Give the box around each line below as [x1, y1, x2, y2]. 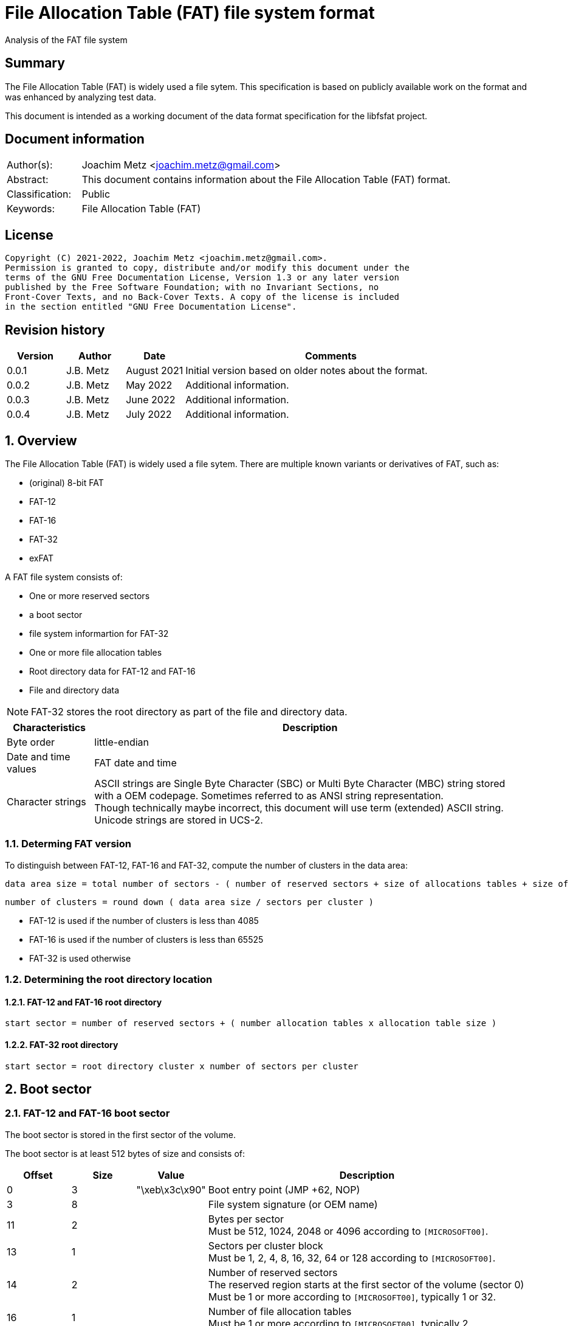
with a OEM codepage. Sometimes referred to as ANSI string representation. [94, 789, 444, 802]
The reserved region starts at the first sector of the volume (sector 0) [208, 1278, 524, 1291]
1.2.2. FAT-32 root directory [5, 1039, 118, 1050]
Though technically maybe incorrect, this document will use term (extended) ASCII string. [94, 801, 504, 814]
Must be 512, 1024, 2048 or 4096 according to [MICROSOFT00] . [208, 1224, 489, 1237]
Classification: [7, 188, 72, 201]
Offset [23, 1168, 53, 1181]
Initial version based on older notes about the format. [185, 364, 428, 377]
